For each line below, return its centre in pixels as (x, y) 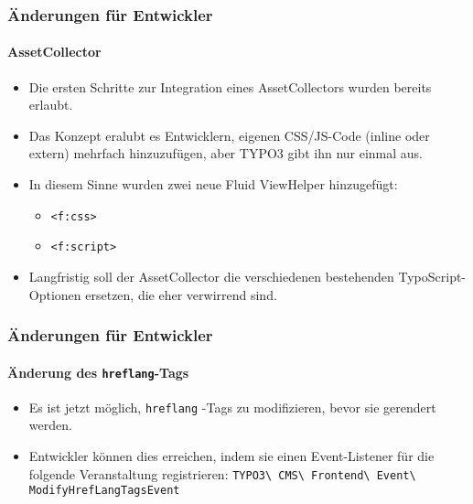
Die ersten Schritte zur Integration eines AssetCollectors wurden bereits (230, 86)
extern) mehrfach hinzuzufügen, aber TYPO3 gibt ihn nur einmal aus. (226, 153)
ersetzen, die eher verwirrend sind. (181, 294)
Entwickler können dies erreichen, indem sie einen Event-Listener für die (231, 456)
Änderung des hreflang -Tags (98, 372)
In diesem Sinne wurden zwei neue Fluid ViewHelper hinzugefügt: (213, 184)
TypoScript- (432, 276)
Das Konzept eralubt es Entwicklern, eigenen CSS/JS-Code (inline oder (229, 135)
